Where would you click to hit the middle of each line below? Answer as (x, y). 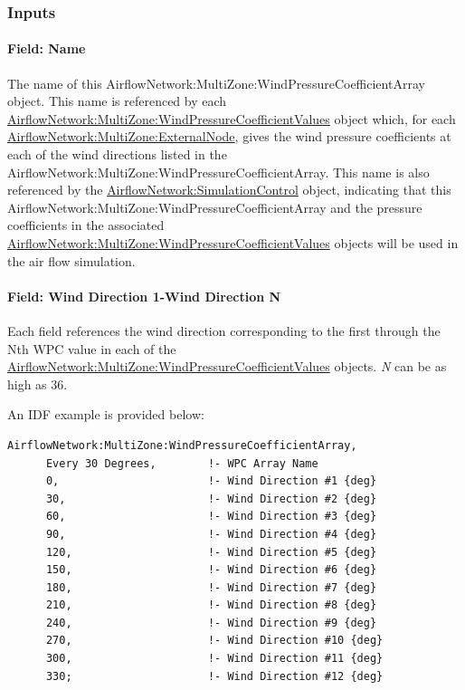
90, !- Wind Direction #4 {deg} (211, 534)
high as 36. (38, 383)
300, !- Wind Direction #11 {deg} (214, 659)
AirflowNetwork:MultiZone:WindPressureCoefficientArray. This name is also (218, 172)
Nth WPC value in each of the (92, 348)
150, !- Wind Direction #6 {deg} (211, 570)
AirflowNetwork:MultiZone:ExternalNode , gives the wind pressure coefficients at (229, 136)
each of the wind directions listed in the (117, 154)
